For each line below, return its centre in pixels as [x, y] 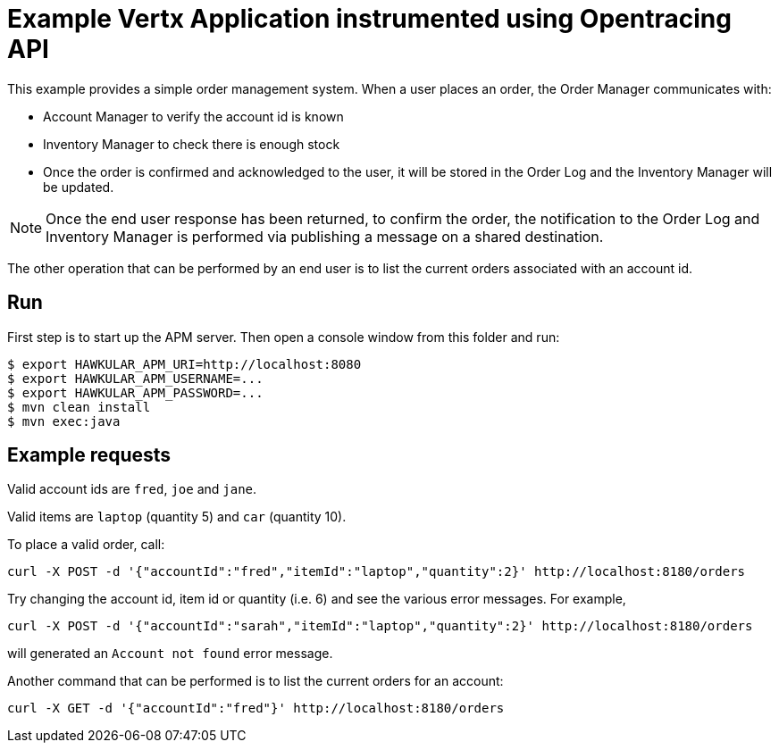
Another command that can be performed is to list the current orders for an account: [255, 681]
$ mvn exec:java [64, 421]
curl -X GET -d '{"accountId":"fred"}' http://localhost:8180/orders [256, 708]
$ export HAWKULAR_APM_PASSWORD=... [135, 392]
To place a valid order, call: [86, 545]
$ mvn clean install [79, 407]
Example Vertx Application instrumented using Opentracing [369, 19]
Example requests [89, 455]
